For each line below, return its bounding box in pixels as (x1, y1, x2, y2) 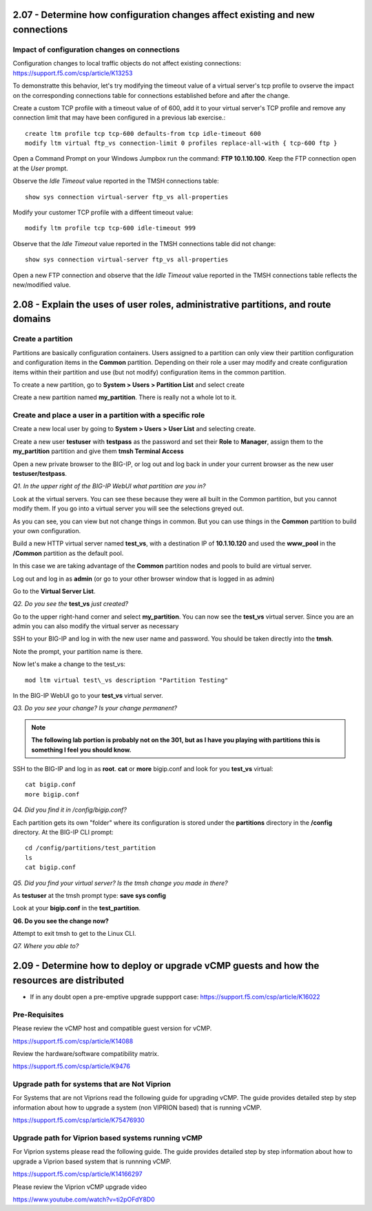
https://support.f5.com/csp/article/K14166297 (12, 1170, 143, 1179)
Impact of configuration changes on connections (12, 45, 180, 54)
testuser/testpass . (12, 470, 68, 478)
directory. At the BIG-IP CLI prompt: (12, 828, 114, 836)
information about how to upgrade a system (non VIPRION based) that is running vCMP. (12, 1103, 262, 1112)
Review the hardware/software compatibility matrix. (12, 1049, 160, 1058)
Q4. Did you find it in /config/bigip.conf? (12, 805, 127, 814)
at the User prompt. (12, 164, 68, 172)
